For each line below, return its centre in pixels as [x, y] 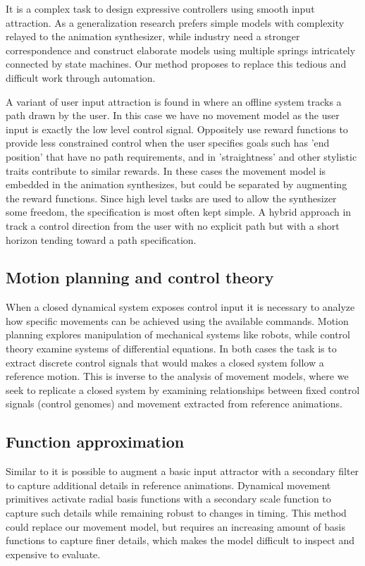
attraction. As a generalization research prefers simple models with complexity [175, 22]
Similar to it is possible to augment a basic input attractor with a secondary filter [182, 471]
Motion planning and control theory [140, 277]
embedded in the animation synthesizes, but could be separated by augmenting [177, 184]
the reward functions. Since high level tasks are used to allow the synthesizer [171, 198]
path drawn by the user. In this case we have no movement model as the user [173, 115]
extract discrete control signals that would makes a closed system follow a [165, 362]
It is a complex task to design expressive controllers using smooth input [160, 8]
